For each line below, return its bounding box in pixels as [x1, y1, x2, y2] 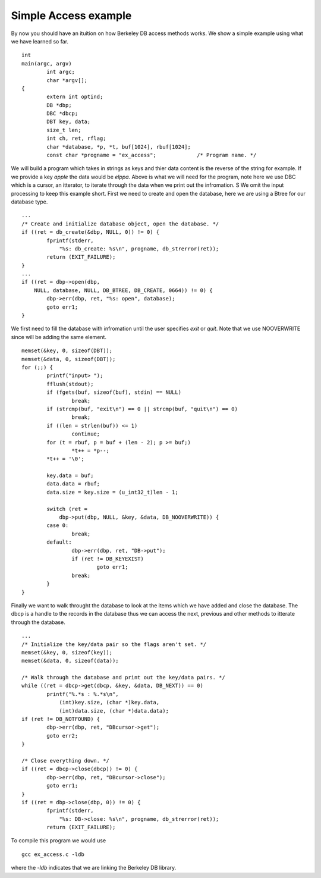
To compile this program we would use [11, 837, 106, 844]
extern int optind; [46, 93, 103, 101]
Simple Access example [11, 9, 132, 22]
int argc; [46, 68, 75, 76]
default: [46, 539, 72, 545]
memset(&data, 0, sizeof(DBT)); [21, 356, 116, 362]
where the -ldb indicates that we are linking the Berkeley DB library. [11, 864, 177, 871]
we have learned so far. [11, 37, 68, 45]
